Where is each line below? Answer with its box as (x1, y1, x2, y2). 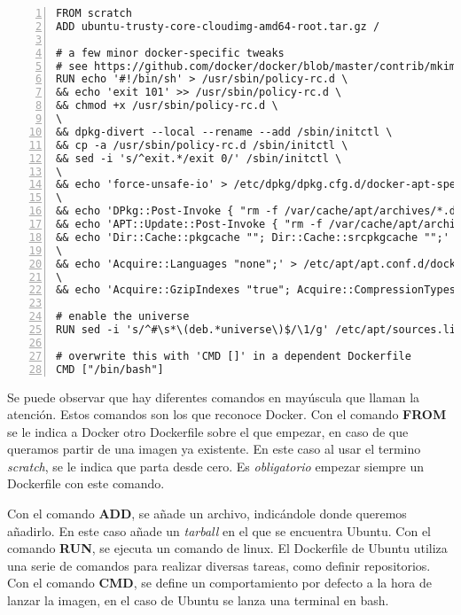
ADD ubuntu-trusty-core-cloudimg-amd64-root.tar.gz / (56, 19, 380, 33)
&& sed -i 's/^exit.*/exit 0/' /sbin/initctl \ (56, 152, 342, 165)
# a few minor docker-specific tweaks (56, 46, 285, 59)
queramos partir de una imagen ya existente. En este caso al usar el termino (7, 440, 421, 458)
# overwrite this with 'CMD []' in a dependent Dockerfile (56, 349, 411, 362)
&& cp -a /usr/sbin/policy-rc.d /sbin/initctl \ (56, 138, 348, 152)
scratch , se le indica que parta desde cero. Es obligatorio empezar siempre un (7, 456, 425, 475)
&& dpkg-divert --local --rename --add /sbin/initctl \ (56, 125, 393, 138)
